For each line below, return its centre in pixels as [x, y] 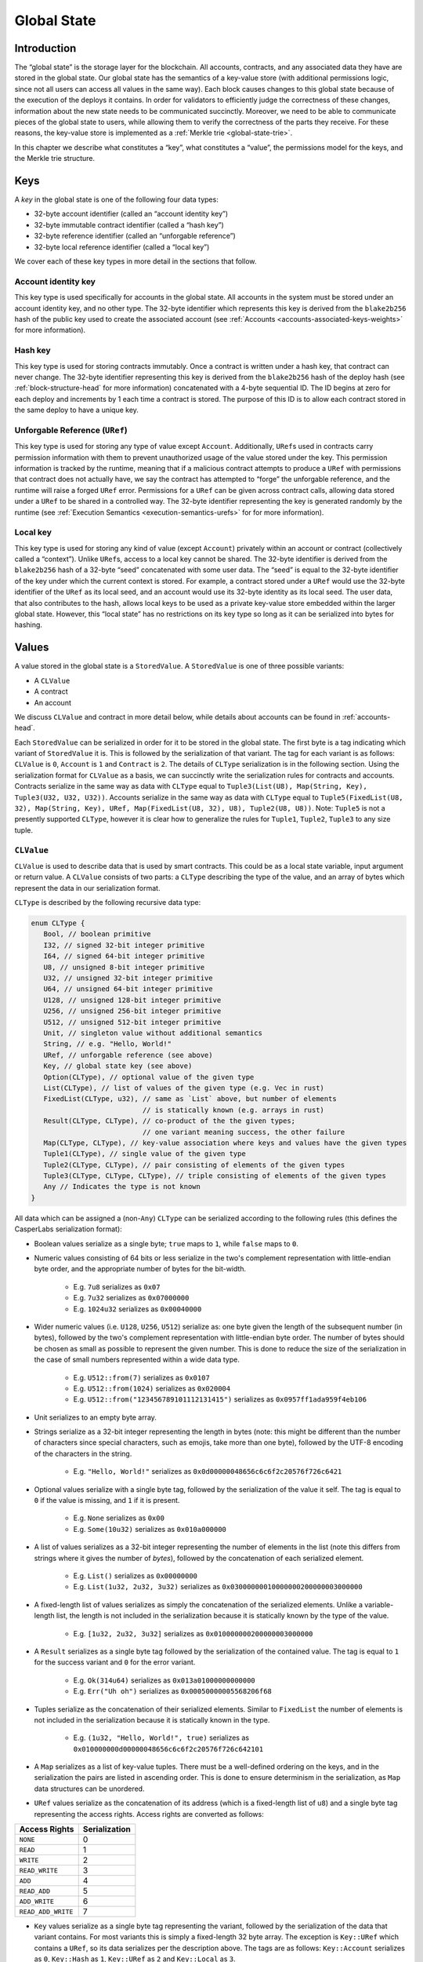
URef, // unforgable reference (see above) [128, 1055]
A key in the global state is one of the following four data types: [116, 199]
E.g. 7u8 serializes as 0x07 [117, 1286]
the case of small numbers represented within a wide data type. [137, 1360]
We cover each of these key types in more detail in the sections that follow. [136, 261]
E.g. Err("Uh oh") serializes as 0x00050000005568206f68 [172, 1691]
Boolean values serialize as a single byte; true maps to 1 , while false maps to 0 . [166, 1243]
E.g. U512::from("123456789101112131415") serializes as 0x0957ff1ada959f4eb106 [220, 1399]
